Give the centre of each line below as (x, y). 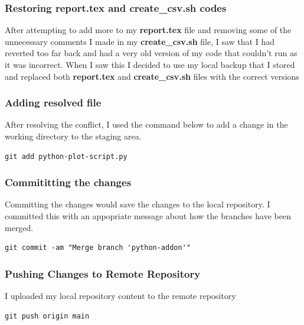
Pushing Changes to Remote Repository (103, 273)
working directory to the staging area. (73, 136)
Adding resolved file (53, 103)
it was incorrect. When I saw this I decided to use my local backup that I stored (150, 64)
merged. (19, 227)
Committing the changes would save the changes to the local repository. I (138, 204)
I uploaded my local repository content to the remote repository (120, 295)
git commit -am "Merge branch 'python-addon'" (98, 248)
